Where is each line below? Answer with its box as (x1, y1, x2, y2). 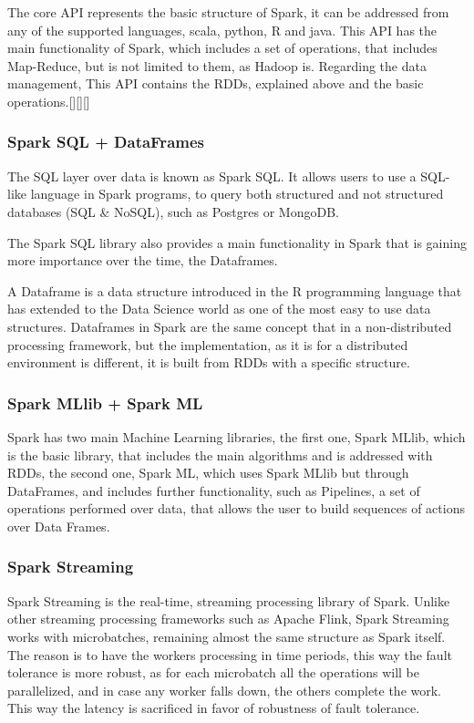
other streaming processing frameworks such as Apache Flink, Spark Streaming (7, 609, 449, 628)
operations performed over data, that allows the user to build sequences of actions (7, 499, 465, 518)
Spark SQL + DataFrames (7, 130, 204, 153)
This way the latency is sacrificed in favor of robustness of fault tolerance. (7, 698, 420, 718)
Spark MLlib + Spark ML (7, 391, 203, 414)
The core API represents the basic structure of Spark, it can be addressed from (7, 3, 449, 21)
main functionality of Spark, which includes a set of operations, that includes (7, 38, 438, 57)
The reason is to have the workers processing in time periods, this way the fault (7, 645, 452, 664)
